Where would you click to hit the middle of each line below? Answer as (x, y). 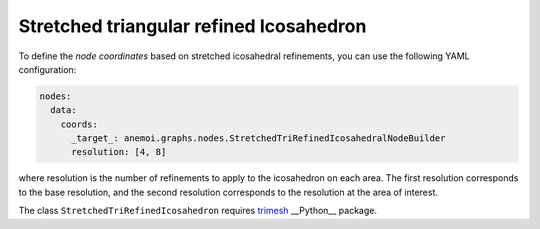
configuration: (47, 69)
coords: (79, 124)
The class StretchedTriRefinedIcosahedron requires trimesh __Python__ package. (197, 211)
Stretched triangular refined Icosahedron (192, 26)
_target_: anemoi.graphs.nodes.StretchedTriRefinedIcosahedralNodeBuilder (258, 138)
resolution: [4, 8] (119, 152)
